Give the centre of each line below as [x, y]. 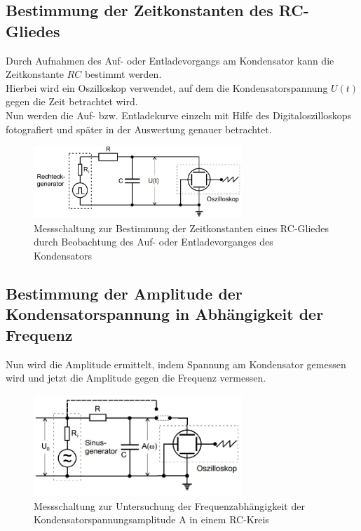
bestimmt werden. [123, 74]
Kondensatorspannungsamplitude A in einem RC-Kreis [151, 519]
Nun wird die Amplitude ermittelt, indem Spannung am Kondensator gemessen [176, 364]
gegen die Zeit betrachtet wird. [72, 101]
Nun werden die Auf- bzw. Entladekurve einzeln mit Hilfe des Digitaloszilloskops [179, 115]
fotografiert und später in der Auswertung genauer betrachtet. [139, 129]
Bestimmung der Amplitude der [124, 294]
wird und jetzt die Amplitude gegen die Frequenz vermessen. [136, 378]
